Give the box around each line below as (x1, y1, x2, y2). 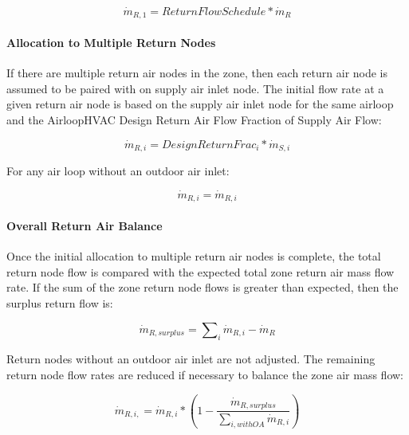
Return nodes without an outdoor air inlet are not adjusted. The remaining (6, 351, 376, 367)
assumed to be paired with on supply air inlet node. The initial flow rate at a (6, 80, 384, 96)
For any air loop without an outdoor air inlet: (6, 163, 230, 179)
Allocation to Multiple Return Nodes (6, 34, 216, 51)
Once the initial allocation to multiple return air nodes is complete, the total (6, 248, 381, 265)
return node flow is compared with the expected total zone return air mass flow (6, 263, 395, 280)
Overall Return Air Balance (6, 217, 163, 233)
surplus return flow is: (6, 294, 113, 311)
